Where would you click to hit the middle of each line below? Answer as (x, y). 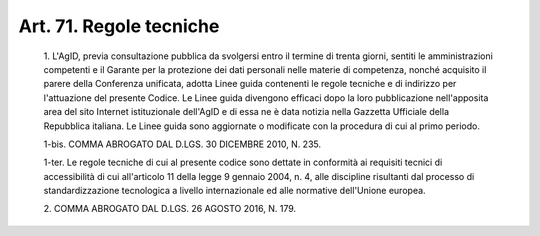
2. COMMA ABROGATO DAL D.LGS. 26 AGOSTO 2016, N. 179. (170, 209)
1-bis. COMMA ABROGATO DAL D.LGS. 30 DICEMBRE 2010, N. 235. (182, 144)
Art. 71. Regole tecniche (119, 26)
